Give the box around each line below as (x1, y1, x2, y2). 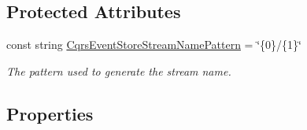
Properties (6, 101, 94, 125)
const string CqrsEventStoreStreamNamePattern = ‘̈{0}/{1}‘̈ (6, 36, 301, 53)
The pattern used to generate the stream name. (6, 62, 231, 79)
